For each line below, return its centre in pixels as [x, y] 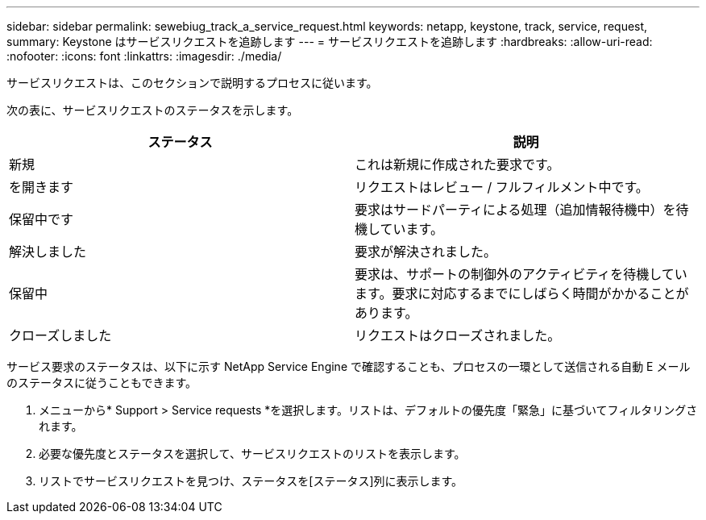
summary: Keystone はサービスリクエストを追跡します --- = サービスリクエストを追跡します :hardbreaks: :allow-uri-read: [330, 42]
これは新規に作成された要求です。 [457, 164]
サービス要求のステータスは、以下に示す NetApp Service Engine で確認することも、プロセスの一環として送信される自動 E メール [349, 366]
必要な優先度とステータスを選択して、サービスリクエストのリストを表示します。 [252, 453]
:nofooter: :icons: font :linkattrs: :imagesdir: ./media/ [144, 56]
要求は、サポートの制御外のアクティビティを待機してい [521, 274]
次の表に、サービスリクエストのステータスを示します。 [153, 110]
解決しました [48, 252]
